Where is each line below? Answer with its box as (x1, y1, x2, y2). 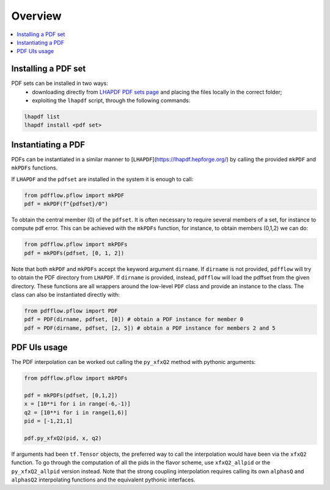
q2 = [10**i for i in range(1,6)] (24, 409, 128, 416)
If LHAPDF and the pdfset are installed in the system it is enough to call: (11, 175, 194, 183)
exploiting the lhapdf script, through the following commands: (32, 97, 191, 104)
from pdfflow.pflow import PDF (24, 307, 119, 314)
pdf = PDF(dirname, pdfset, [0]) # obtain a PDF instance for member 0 (24, 316, 244, 323)
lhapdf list (24, 113, 61, 120)
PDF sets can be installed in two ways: (11, 80, 108, 87)
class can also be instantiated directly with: (11, 291, 120, 298)
